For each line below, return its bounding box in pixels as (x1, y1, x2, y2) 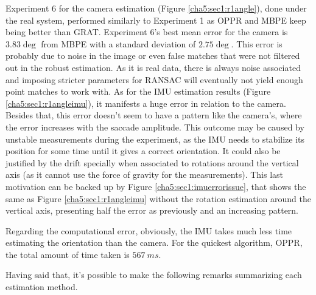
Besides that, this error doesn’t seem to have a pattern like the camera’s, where (5, 109, 302, 121)
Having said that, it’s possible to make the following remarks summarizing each (5, 268, 302, 281)
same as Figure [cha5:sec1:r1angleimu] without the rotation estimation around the (5, 192, 311, 205)
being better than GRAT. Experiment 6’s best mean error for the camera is (5, 25, 288, 38)
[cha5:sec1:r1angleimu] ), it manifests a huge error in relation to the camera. (5, 97, 286, 109)
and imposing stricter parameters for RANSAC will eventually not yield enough (5, 73, 303, 86)
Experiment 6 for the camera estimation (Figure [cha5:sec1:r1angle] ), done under (5, 2, 307, 14)
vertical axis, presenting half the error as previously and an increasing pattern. (5, 204, 299, 217)
